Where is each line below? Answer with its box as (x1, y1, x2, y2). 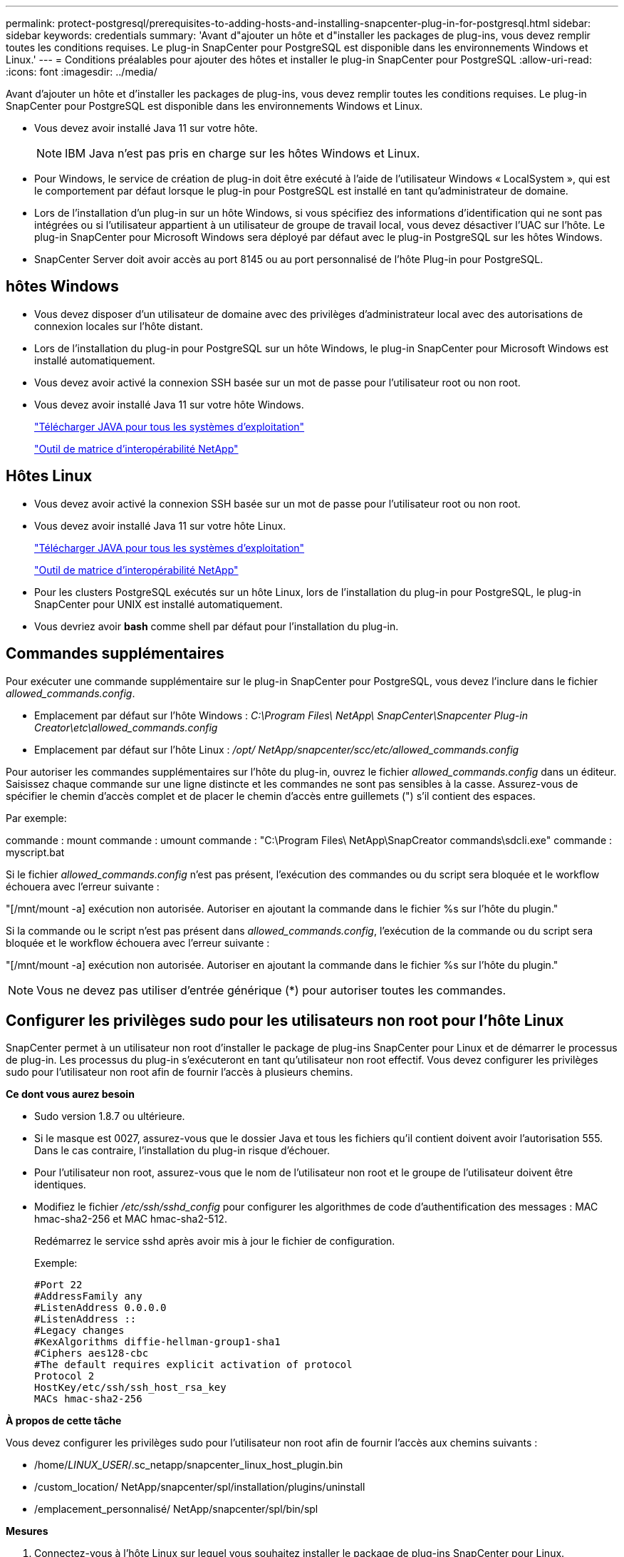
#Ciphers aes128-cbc (34, 1347, 149, 1360)
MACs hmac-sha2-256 (34, 1393, 142, 1405)
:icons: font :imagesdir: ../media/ (6, 66, 157, 78)
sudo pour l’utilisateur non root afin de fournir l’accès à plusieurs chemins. (6, 1066, 353, 1079)
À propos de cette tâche (6, 1414, 122, 1427)
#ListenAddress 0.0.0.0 (34, 1302, 167, 1314)
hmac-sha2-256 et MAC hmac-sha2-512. (34, 1213, 227, 1225)
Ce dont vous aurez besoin (6, 1088, 135, 1101)
